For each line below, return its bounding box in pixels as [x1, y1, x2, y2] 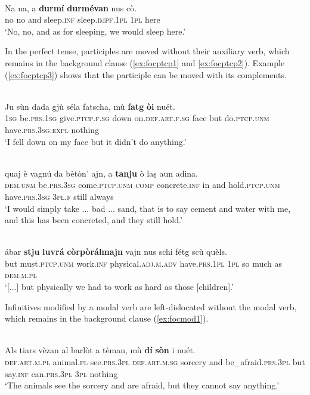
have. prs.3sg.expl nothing [5, 123, 100, 135]
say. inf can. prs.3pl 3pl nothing [5, 367, 118, 379]
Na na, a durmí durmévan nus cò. [5, 1, 137, 14]
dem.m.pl [5, 269, 37, 281]
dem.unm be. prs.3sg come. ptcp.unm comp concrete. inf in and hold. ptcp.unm [5, 178, 280, 191]
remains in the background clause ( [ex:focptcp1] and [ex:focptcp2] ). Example [5, 56, 285, 69]
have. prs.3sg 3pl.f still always [5, 190, 114, 202]
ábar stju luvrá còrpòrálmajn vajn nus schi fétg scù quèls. [5, 245, 227, 258]
